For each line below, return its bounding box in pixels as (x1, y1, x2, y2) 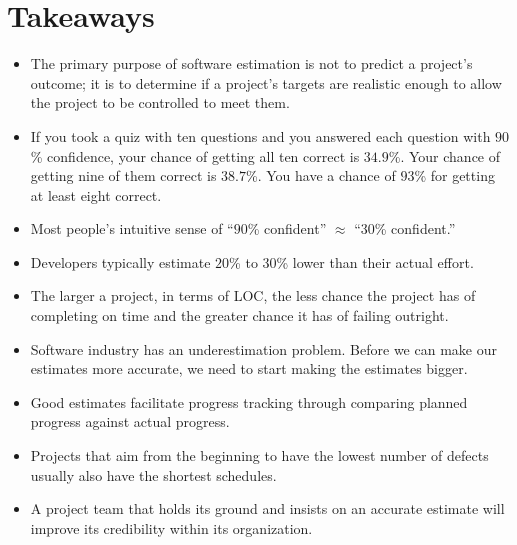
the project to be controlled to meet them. (30, 92, 290, 113)
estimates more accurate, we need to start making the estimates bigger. (30, 358, 468, 379)
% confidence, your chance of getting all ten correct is (30, 145, 360, 166)
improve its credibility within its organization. (30, 517, 313, 538)
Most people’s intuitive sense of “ (30, 218, 234, 239)
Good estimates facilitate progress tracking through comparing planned (30, 391, 468, 412)
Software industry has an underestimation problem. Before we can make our (30, 338, 497, 359)
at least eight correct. (30, 184, 162, 205)
